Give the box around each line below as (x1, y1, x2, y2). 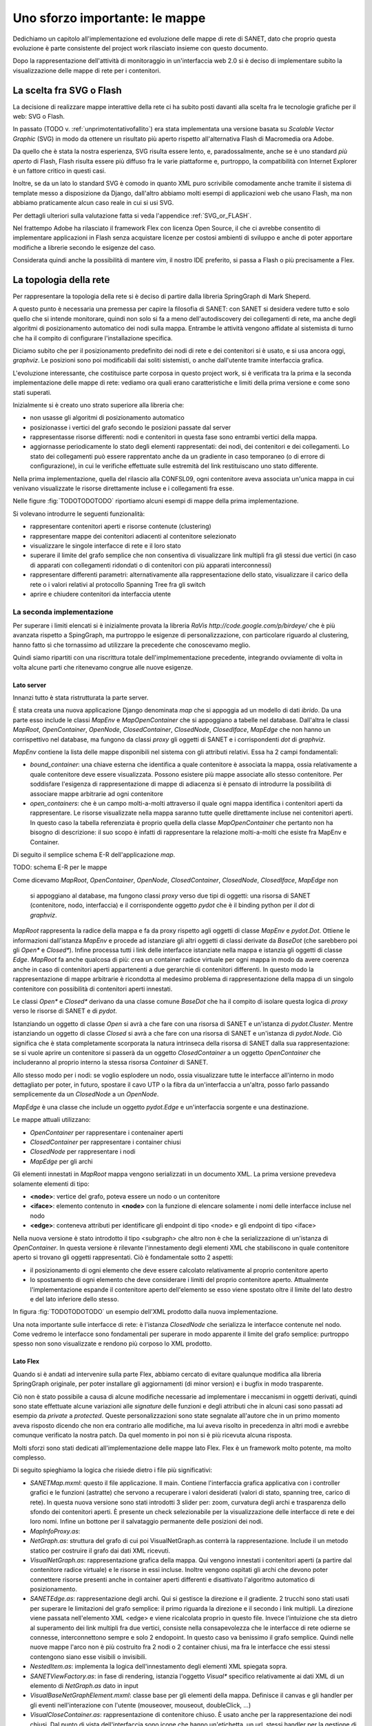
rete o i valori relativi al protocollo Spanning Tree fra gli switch (30, 580, 206, 588)
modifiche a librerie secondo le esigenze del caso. (12, 243, 156, 251)
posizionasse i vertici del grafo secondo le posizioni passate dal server (30, 423, 231, 431)
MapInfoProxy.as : (30, 1526, 81, 1535)
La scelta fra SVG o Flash (12, 84, 122, 96)
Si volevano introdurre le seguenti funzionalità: (12, 510, 145, 518)
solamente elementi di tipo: (12, 1179, 90, 1187)
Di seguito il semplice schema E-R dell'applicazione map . (12, 850, 176, 859)
